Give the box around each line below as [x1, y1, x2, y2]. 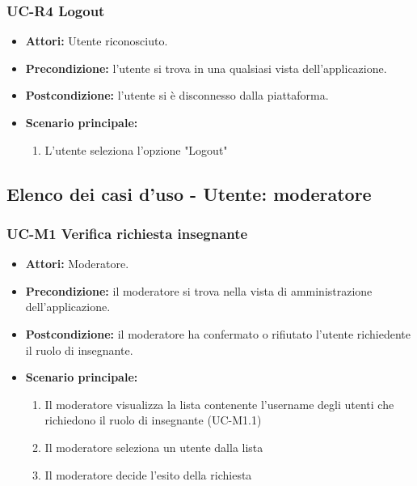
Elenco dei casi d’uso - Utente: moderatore [6, 181, 372, 206]
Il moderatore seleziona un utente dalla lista [44, 438, 263, 455]
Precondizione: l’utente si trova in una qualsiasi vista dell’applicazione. [25, 59, 387, 76]
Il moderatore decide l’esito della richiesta [44, 466, 252, 483]
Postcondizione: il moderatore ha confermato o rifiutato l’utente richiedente [25, 325, 411, 342]
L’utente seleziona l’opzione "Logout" [44, 141, 228, 158]
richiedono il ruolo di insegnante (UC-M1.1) [44, 411, 262, 428]
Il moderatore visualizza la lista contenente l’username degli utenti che [44, 395, 394, 412]
